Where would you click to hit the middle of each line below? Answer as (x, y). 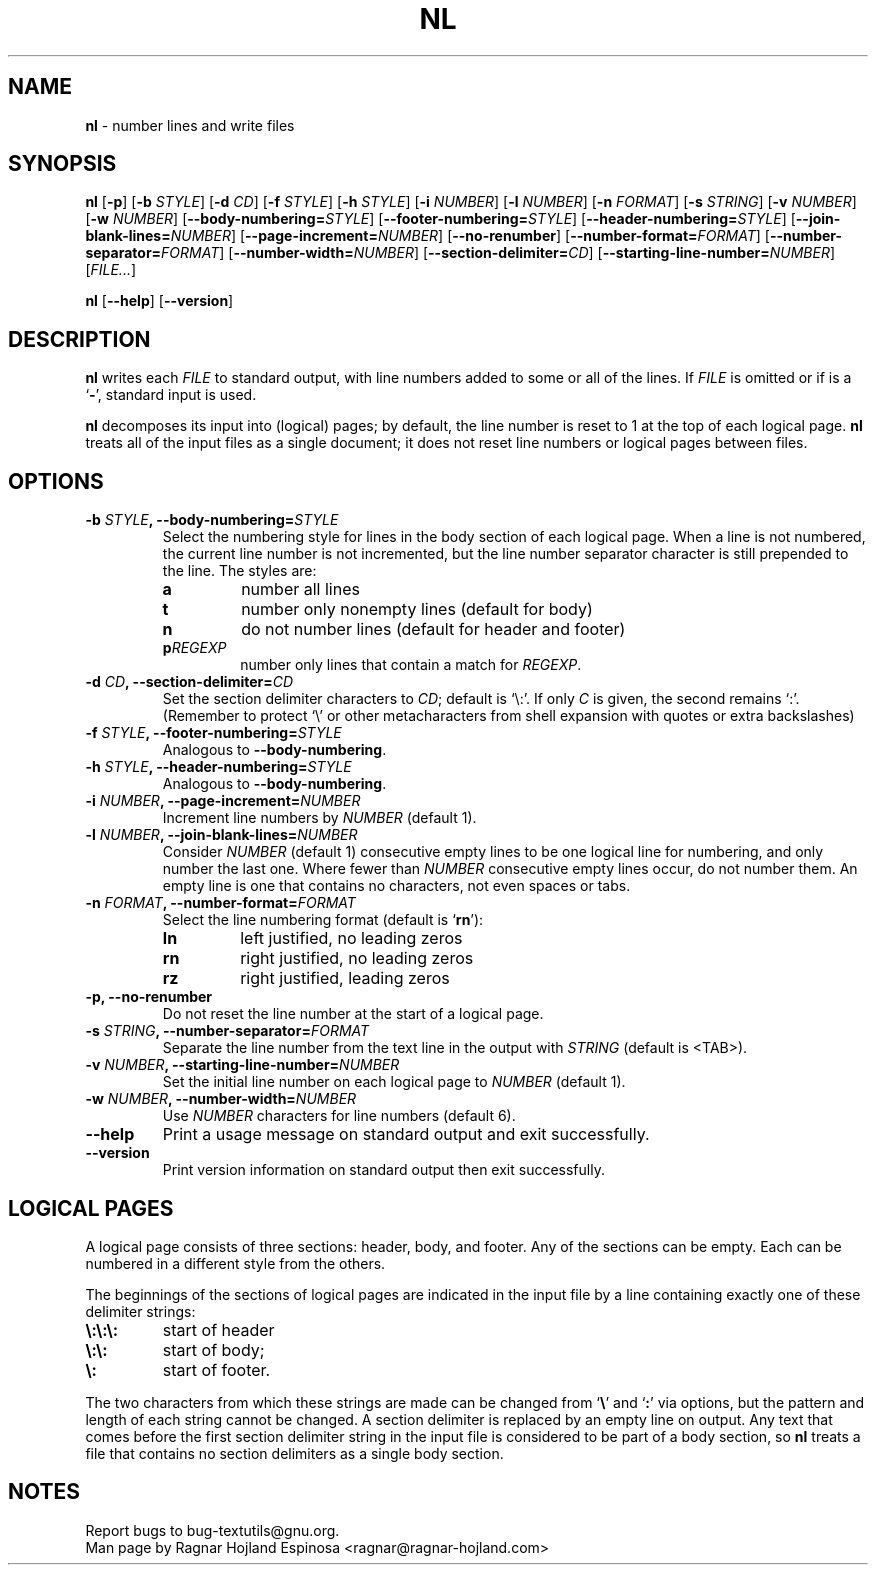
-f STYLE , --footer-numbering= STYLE (213, 733)
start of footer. (216, 1369)
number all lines (300, 589)
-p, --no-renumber (149, 997)
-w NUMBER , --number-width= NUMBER (221, 1099)
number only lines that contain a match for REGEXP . (411, 665)
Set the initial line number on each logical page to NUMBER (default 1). (394, 1082)
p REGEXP (194, 648)
